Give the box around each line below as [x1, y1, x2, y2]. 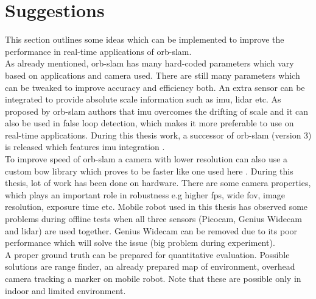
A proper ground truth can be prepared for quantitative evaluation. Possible [5, 248, 290, 261]
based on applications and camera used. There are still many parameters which [5, 68, 300, 81]
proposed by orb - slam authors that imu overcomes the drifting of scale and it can [5, 104, 309, 117]
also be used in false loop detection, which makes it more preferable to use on [5, 117, 294, 129]
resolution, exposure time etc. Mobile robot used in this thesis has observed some [5, 200, 308, 213]
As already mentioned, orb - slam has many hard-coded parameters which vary [5, 57, 294, 70]
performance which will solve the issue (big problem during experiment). [5, 236, 275, 249]
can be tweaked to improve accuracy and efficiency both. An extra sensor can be [5, 81, 305, 93]
